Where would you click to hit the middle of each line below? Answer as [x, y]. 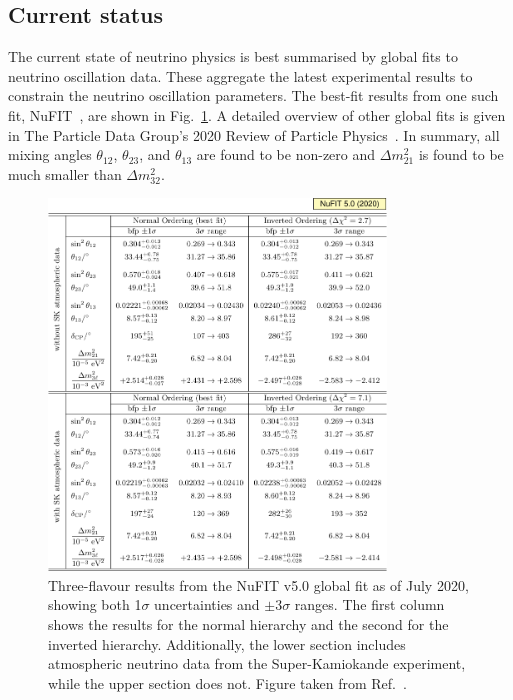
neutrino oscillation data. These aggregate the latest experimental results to [240, 75]
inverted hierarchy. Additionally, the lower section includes [227, 643]
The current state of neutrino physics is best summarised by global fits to [233, 56]
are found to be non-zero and [286, 154]
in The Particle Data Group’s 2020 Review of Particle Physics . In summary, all [254, 134]
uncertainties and [207, 604]
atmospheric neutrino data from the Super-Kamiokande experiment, [257, 663]
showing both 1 [95, 604]
